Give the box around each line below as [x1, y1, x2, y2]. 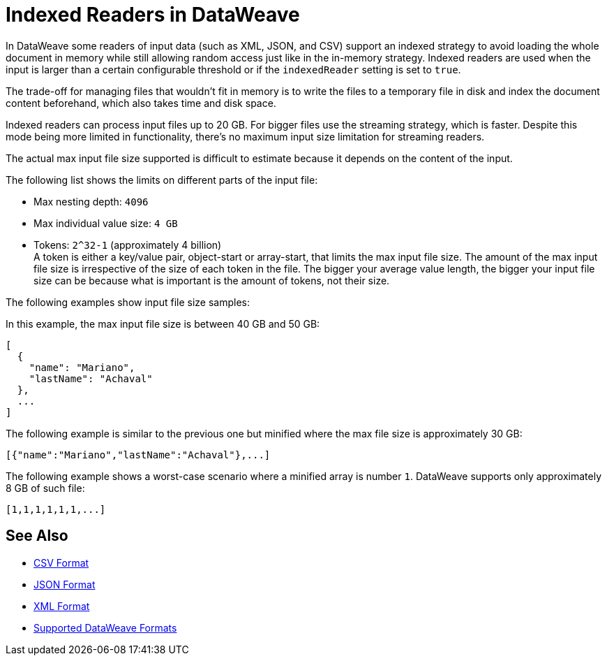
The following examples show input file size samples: [6, 296, 250, 308]
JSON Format [33, 578, 96, 590]
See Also [6, 527, 68, 545]
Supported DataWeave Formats [33, 621, 177, 634]
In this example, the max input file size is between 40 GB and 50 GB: [6, 317, 320, 330]
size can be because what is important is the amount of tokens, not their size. [33, 274, 390, 286]
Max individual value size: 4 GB [33, 217, 178, 229]
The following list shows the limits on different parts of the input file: [6, 173, 318, 186]
